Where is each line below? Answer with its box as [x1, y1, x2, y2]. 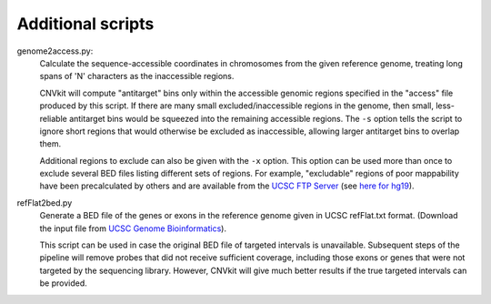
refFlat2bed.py [16, 197, 73, 208]
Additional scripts [16, 14, 155, 34]
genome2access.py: [16, 46, 94, 56]
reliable [39, 113, 67, 124]
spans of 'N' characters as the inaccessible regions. [39, 71, 235, 82]
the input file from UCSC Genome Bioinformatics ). [39, 223, 227, 234]
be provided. [39, 278, 88, 289]
